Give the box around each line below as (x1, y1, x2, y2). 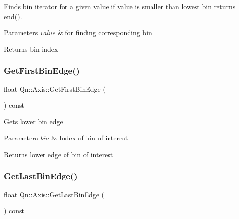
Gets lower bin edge (4, 116, 63, 126)
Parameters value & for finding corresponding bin (4, 27, 152, 38)
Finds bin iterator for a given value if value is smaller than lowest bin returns (4, 1, 236, 11)
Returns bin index (4, 43, 58, 54)
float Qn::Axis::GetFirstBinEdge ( (4, 83, 106, 94)
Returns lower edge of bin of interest (4, 149, 113, 159)
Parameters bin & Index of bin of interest (4, 133, 128, 143)
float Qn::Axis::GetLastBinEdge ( (4, 189, 105, 199)
